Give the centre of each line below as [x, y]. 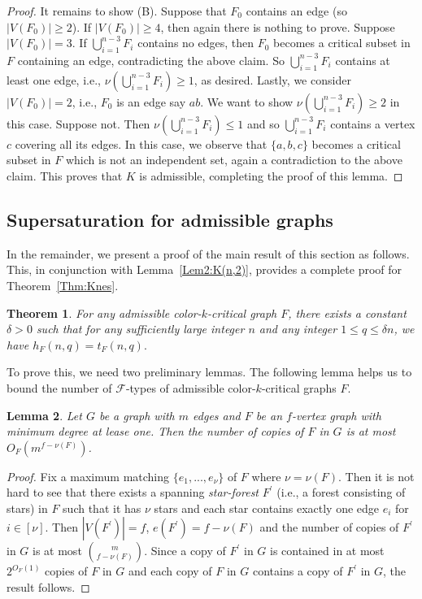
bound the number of [59, 387]
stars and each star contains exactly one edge [267, 508]
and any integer [298, 329]
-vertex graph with [336, 415]
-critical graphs [299, 387]
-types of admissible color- [191, 387]
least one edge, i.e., [54, 79]
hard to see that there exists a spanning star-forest [133, 492]
